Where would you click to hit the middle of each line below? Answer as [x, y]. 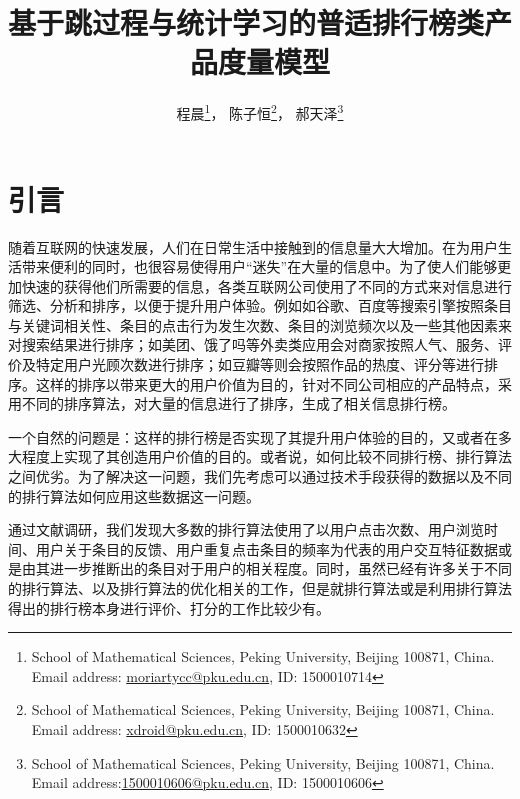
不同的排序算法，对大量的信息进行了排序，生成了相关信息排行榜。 [238, 403]
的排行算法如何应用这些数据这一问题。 [134, 495]
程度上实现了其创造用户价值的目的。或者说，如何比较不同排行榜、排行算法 [266, 456]
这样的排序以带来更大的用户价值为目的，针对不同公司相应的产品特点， [266, 383]
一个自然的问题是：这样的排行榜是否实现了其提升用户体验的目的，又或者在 [253, 436]
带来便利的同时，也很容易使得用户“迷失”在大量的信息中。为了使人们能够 [259, 266]
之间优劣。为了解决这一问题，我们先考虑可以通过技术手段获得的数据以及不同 [260, 476]
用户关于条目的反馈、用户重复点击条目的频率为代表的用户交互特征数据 [266, 548]
